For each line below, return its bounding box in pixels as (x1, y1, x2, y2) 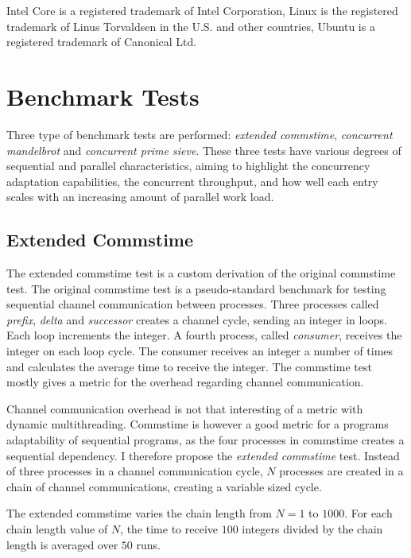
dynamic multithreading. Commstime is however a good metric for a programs (6, 416, 389, 432)
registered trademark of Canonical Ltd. (6, 33, 197, 50)
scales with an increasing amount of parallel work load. (6, 188, 274, 205)
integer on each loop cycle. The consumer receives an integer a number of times (6, 343, 394, 359)
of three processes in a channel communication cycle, (6, 463, 263, 479)
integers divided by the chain (242, 520, 383, 537)
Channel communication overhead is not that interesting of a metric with (6, 400, 363, 417)
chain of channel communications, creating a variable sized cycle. (6, 478, 322, 494)
